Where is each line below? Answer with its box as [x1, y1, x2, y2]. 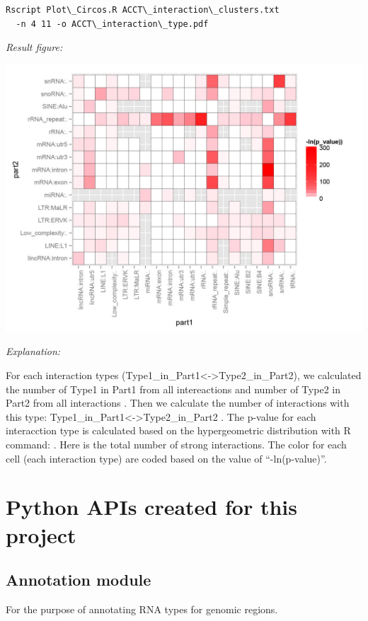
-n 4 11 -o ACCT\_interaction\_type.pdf [16, 18, 209, 29]
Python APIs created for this [6, 492, 297, 521]
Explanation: [6, 344, 61, 359]
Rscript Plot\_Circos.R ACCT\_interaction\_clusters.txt [6, 5, 280, 15]
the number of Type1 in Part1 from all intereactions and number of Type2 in [6, 381, 340, 396]
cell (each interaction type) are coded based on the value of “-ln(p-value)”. [6, 451, 327, 465]
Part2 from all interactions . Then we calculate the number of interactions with [6, 395, 350, 410]
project [6, 520, 76, 549]
